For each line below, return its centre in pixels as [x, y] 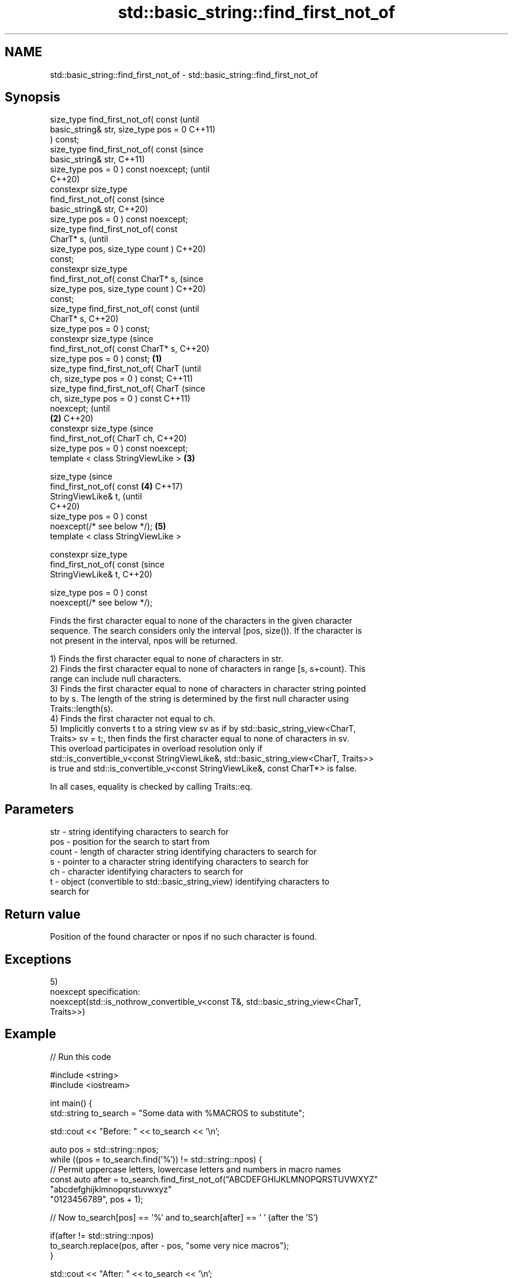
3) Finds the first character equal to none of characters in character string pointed [208, 689]
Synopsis [33, 97]
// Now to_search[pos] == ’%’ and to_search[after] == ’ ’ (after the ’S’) [184, 1217]
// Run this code [81, 1056]
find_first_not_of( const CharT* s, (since [127, 279]
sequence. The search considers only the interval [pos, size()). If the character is [206, 631]
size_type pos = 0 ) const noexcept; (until [130, 169]
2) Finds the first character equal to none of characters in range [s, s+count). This [208, 669]
